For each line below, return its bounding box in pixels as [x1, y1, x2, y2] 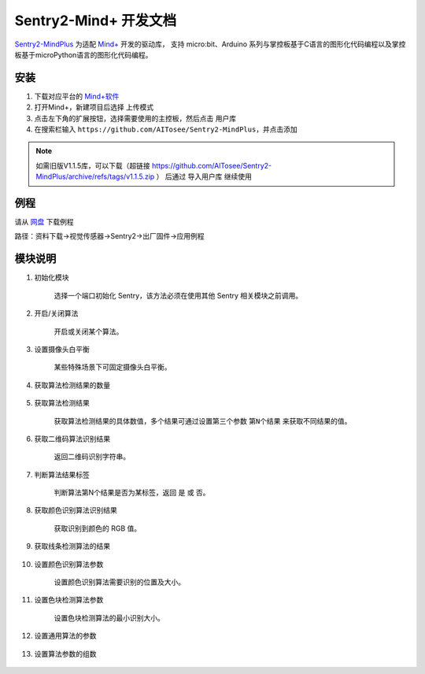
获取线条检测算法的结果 [34, 542, 110, 551]
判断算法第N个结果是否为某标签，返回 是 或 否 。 [54, 488, 210, 498]
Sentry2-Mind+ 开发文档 [14, 12, 177, 29]
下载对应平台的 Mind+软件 [34, 91, 120, 101]
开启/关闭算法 [34, 309, 79, 318]
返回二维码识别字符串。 [54, 452, 130, 461]
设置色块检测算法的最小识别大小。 [54, 613, 164, 622]
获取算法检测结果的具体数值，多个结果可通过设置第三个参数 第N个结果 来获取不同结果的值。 [54, 416, 352, 425]
